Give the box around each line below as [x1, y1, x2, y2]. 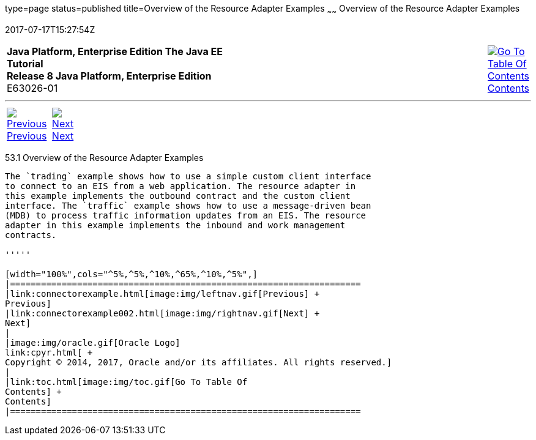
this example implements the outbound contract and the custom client [5, 190, 351, 201]
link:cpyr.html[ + [5, 347, 93, 357]
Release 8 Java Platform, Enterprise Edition [7, 69, 212, 82]
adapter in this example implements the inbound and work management [5, 220, 346, 230]
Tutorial [7, 57, 43, 70]
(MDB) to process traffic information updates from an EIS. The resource [5, 210, 367, 220]
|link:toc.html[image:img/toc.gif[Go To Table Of [5, 376, 248, 387]
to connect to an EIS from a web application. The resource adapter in [5, 181, 356, 191]
